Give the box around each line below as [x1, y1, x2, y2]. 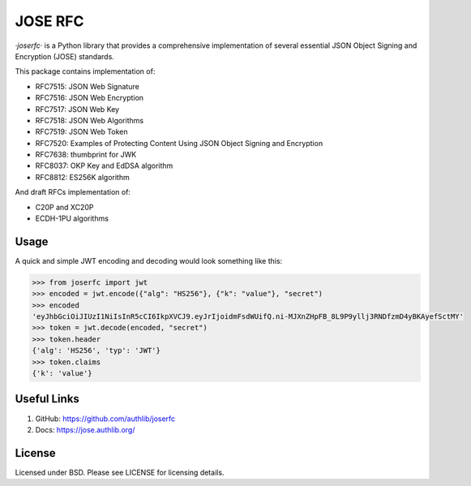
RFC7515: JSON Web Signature [35, 81, 139, 91]
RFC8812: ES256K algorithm [35, 172, 130, 182]
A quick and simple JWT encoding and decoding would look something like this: [15, 256, 283, 265]
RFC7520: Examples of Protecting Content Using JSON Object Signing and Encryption [35, 138, 323, 148]
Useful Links [15, 392, 80, 406]
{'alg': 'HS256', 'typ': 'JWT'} [32, 346, 161, 355]
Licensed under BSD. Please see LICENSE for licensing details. [15, 467, 225, 477]
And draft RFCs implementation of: [15, 187, 131, 197]
